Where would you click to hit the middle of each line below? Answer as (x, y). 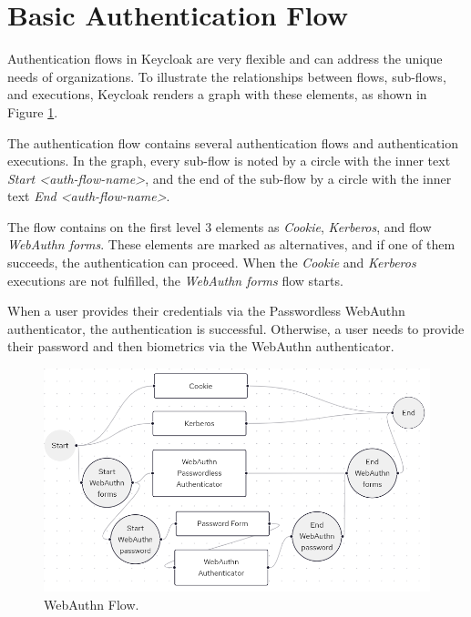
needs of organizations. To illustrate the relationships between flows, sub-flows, (227, 76)
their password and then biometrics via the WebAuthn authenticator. (201, 346)
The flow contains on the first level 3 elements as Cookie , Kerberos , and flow (220, 226)
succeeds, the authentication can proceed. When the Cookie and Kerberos (212, 263)
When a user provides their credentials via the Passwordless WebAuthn (206, 311)
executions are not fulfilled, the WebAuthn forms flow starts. (175, 280)
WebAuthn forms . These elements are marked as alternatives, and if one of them (231, 244)
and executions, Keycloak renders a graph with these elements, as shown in (217, 94)
